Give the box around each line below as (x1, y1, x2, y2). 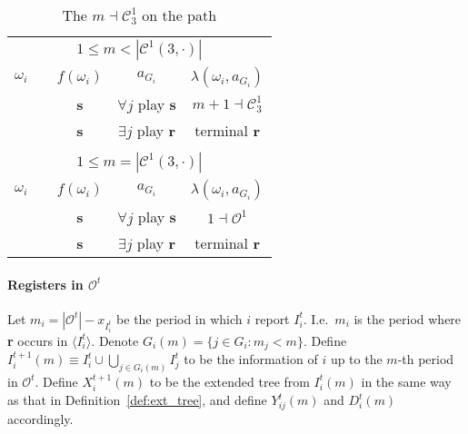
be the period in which (116, 309, 243, 328)
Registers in (7, 274, 84, 293)
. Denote (91, 330, 139, 350)
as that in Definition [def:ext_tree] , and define (7, 390, 267, 409)
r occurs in (7, 330, 68, 350)
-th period (397, 350, 454, 368)
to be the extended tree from (149, 371, 310, 390)
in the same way (361, 371, 452, 390)
